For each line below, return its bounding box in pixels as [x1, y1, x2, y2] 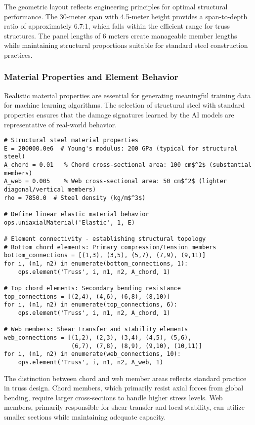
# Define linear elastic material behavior [4, 211, 149, 218]
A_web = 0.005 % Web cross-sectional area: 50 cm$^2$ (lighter [4, 178, 227, 185]
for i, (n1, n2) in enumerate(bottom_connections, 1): [4, 260, 188, 267]
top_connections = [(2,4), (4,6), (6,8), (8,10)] [4, 293, 170, 300]
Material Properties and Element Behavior [4, 71, 178, 83]
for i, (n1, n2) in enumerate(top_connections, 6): [4, 301, 177, 309]
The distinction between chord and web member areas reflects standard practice [4, 373, 247, 383]
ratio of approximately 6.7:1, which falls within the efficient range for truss [4, 21, 230, 31]
